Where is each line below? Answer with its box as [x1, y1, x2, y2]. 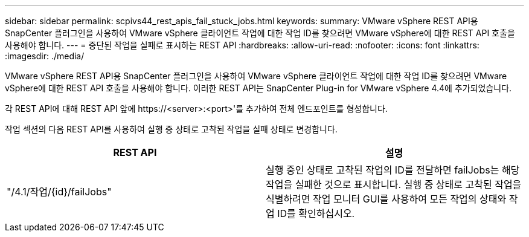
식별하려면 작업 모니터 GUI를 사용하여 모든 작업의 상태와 [266, 193, 507, 205]
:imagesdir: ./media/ [5, 51, 85, 61]
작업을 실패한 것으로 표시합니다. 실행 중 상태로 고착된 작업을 [266, 178, 522, 190]
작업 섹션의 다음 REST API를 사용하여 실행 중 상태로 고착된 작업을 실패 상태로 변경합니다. [5, 124, 338, 134]
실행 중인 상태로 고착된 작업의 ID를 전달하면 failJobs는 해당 [266, 164, 520, 176]
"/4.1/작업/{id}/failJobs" [7, 186, 112, 198]
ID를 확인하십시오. [277, 207, 355, 219]
